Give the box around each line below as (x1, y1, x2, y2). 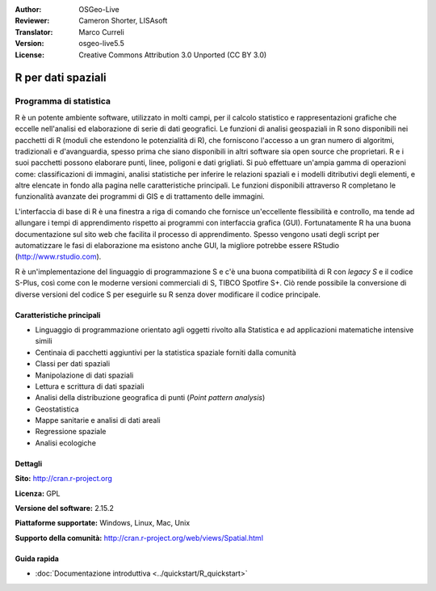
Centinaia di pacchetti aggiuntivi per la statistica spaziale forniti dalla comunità (35, 348, 296, 357)
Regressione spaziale (35, 427, 107, 437)
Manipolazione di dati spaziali (35, 370, 134, 380)
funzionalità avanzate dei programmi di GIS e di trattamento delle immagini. (15, 192, 266, 201)
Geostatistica (35, 404, 80, 414)
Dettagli (15, 458, 43, 468)
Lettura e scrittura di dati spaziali (35, 381, 145, 391)
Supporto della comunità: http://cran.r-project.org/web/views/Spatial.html (15, 533, 264, 542)
